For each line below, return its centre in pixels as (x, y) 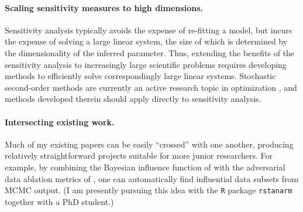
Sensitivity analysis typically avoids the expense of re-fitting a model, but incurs (149, 30)
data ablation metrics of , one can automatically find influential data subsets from (152, 178)
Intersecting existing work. (60, 122)
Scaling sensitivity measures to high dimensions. (104, 7)
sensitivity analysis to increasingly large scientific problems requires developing (146, 64)
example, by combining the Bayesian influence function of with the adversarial (145, 167)
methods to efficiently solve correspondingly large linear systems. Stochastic (140, 76)
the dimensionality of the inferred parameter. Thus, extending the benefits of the (150, 52)
